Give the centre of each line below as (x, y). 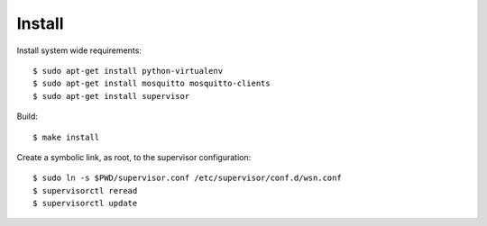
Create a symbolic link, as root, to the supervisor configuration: (134, 157)
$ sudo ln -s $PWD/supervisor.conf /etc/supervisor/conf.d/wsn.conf (187, 178)
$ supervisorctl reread (85, 190)
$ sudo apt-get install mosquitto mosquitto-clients (152, 84)
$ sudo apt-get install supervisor (111, 96)
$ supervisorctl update (85, 203)
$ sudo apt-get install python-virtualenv (128, 71)
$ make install (66, 137)
